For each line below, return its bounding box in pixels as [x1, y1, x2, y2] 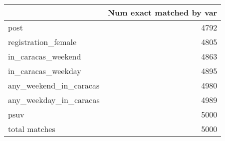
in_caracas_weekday [8, 65, 81, 76]
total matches [8, 123, 55, 134]
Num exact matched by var [107, 6, 218, 18]
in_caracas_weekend [8, 50, 81, 62]
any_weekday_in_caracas [8, 94, 100, 105]
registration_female [8, 36, 77, 47]
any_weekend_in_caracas [8, 79, 100, 91]
